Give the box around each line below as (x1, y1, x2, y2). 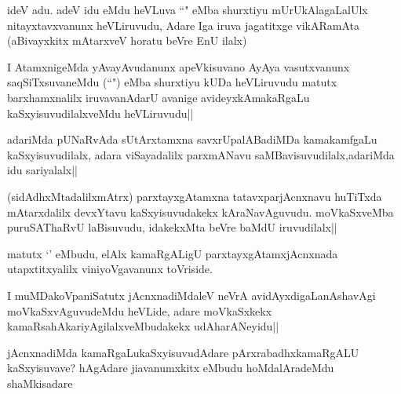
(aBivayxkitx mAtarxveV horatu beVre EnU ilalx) (7, 32, 247, 49)
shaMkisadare (7, 374, 73, 391)
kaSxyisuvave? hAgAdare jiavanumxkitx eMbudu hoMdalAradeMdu (7, 359, 334, 376)
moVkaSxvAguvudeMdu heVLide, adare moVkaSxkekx (7, 302, 272, 319)
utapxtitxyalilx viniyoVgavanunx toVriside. (7, 261, 213, 277)
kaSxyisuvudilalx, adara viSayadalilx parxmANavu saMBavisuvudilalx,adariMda (7, 146, 395, 162)
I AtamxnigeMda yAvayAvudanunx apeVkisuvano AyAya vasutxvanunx (7, 58, 350, 75)
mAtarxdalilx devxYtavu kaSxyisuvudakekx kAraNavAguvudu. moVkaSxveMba (7, 203, 394, 220)
